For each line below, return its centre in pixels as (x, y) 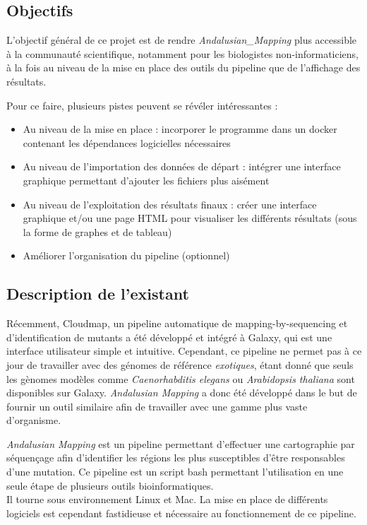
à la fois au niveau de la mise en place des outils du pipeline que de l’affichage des (183, 67)
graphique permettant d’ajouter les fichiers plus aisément (146, 180)
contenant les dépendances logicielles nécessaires (127, 142)
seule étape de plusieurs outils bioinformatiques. (110, 485)
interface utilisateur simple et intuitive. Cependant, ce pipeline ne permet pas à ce (184, 351)
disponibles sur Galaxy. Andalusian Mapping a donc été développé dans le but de (182, 393)
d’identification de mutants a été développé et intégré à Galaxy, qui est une (169, 337)
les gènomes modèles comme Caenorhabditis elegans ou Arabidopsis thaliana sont (181, 378)
